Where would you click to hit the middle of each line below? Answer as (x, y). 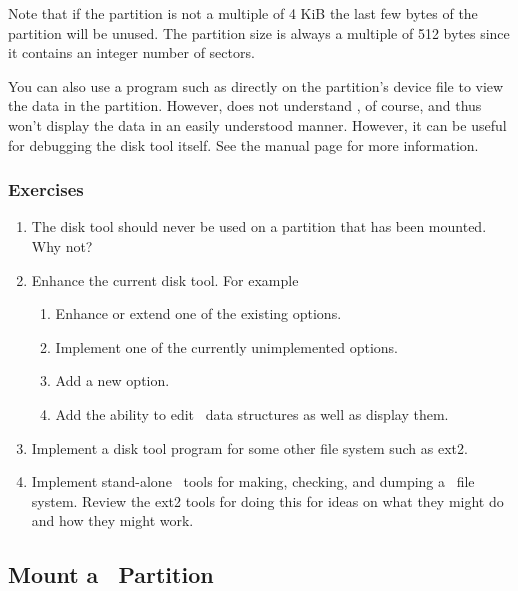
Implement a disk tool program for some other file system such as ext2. (249, 447)
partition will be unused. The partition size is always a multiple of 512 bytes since (259, 32)
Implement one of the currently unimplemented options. (226, 346)
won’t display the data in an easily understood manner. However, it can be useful (257, 124)
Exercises (46, 189)
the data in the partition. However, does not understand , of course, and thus (245, 105)
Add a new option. (112, 380)
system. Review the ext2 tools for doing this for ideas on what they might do (267, 500)
